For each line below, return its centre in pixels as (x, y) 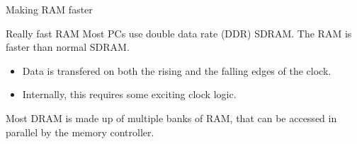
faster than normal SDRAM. (68, 47)
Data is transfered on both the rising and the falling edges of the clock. (177, 70)
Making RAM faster (49, 9)
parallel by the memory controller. (80, 132)
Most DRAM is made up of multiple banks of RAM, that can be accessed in (171, 118)
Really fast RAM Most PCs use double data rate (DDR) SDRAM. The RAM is (179, 33)
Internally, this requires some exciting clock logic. (129, 94)
